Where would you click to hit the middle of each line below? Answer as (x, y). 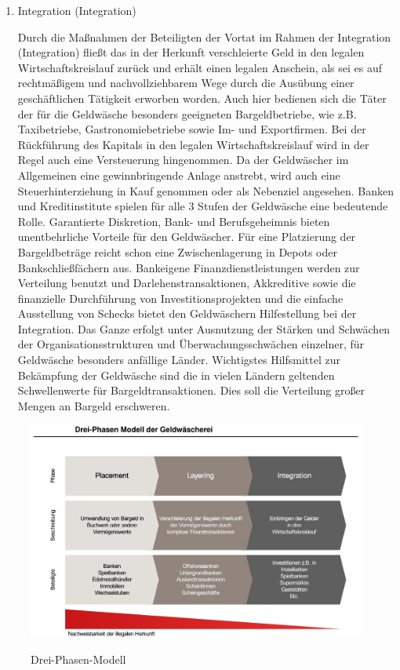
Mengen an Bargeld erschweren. (94, 405)
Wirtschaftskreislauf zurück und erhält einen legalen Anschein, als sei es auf (200, 67)
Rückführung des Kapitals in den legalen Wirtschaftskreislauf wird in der (193, 144)
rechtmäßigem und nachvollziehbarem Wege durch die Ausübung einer (186, 83)
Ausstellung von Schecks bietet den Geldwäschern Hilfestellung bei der (187, 313)
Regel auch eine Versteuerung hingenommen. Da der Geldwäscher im (183, 160)
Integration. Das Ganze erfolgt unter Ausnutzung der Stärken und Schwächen (204, 328)
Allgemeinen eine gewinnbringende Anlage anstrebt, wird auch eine (179, 175)
